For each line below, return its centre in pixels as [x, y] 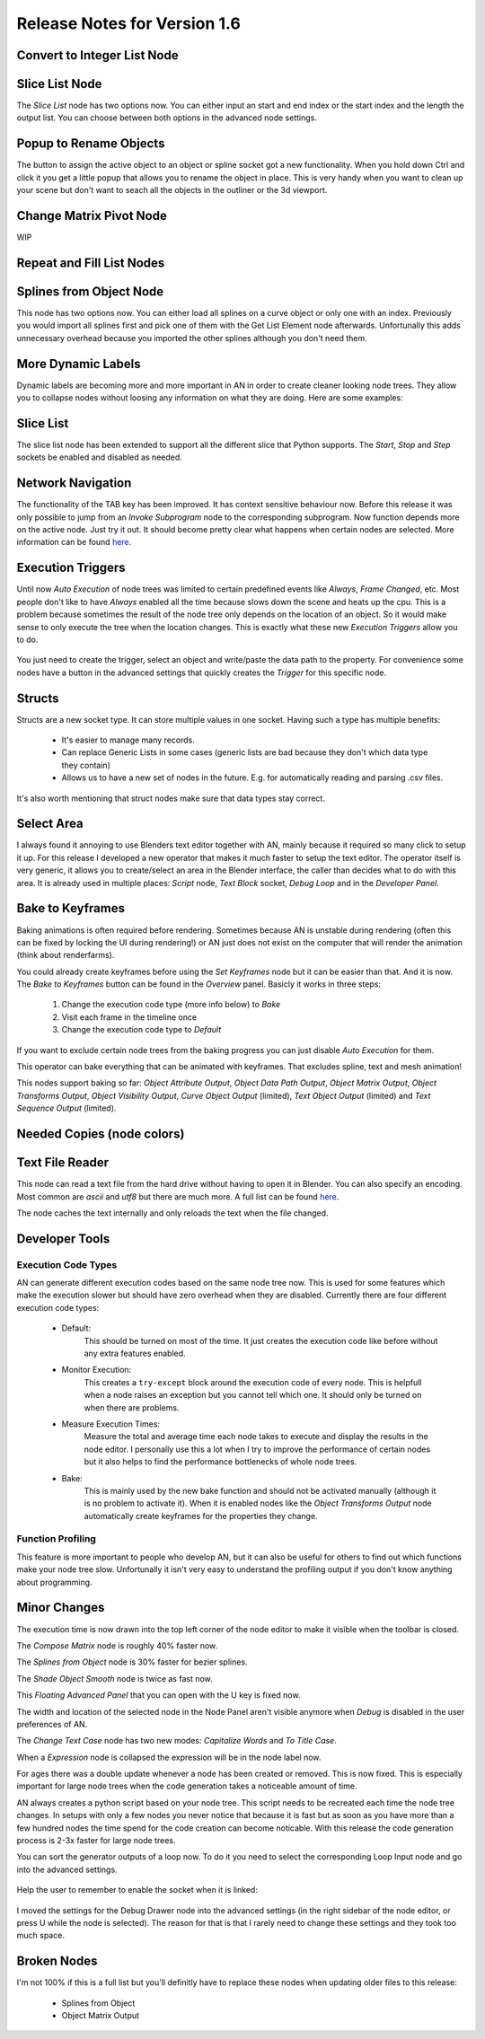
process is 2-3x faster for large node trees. [96, 1841]
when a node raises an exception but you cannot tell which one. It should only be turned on [253, 1395]
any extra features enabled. [135, 1353]
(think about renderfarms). [66, 955]
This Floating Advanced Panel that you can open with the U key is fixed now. [159, 1695]
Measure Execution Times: [111, 1424]
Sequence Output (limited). [66, 1108]
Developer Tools [63, 1239]
